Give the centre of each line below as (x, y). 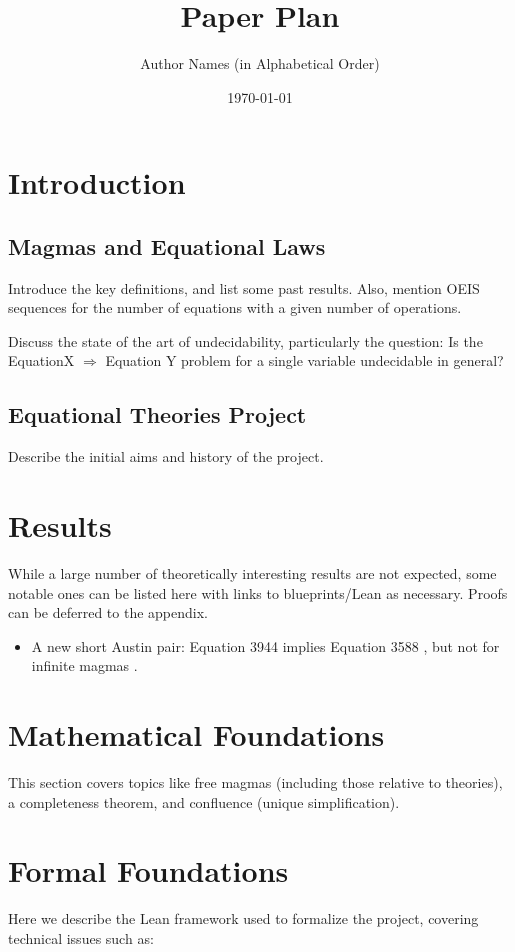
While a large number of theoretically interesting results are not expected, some (252, 573)
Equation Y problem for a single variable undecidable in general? (304, 360)
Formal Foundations (148, 870)
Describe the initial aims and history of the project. (166, 456)
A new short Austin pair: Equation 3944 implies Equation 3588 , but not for (265, 645)
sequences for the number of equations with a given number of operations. (235, 307)
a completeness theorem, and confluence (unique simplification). (204, 801)
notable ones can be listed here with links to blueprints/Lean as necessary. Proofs (258, 592)
